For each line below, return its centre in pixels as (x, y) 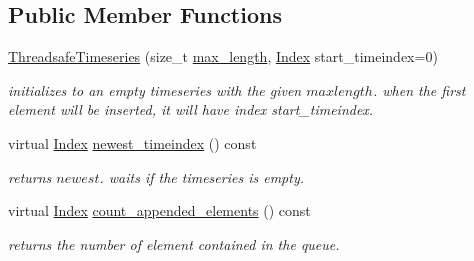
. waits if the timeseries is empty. (201, 176)
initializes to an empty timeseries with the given (155, 89)
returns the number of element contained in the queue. (174, 243)
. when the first (419, 89)
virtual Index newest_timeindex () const (132, 142)
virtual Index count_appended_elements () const (159, 210)
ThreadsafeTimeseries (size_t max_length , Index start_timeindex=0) (223, 56)
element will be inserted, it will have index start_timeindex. (191, 109)
